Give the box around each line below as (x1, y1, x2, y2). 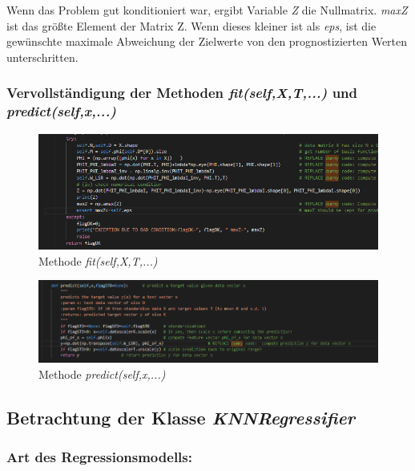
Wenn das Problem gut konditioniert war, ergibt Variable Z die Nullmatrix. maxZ (6, 2, 408, 18)
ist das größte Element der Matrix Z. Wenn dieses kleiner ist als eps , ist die (6, 17, 377, 34)
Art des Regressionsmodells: (6, 446, 192, 466)
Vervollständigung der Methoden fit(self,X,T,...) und (6, 83, 357, 103)
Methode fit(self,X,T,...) (38, 252, 158, 269)
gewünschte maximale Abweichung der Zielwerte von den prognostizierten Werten (6, 33, 408, 50)
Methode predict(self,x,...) (38, 365, 166, 382)
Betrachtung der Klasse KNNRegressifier (6, 404, 356, 429)
